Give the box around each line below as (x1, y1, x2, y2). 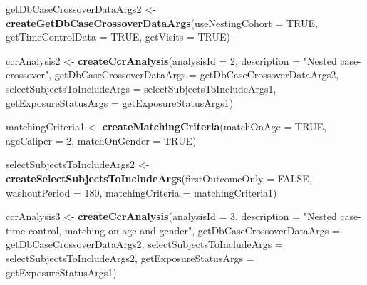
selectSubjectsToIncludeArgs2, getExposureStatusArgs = (6, 250, 254, 265)
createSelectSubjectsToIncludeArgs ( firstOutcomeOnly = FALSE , (6, 170, 312, 185)
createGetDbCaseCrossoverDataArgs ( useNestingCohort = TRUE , (6, 15, 318, 30)
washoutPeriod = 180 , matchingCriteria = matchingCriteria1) (6, 185, 277, 199)
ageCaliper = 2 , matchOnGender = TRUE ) (6, 133, 197, 147)
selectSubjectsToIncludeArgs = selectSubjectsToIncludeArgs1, (6, 81, 276, 95)
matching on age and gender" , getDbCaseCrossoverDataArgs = (64, 222, 340, 237)
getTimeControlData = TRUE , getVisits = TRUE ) (6, 29, 231, 44)
